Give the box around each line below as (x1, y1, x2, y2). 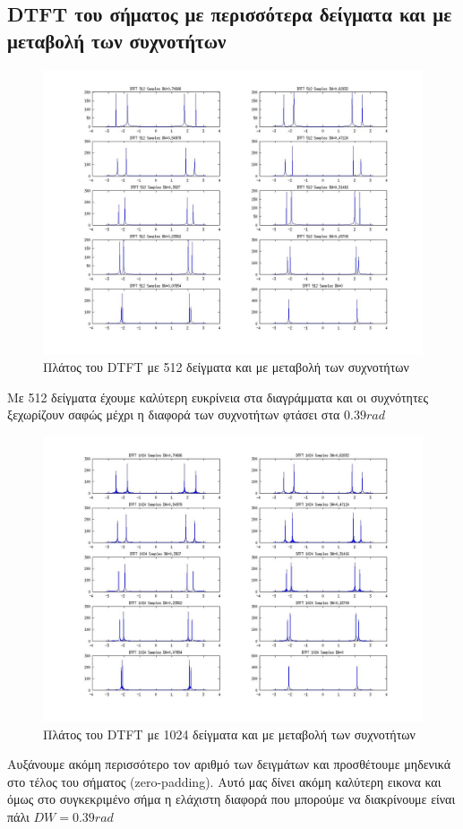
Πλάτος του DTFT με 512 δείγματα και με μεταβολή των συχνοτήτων (43, 358, 409, 376)
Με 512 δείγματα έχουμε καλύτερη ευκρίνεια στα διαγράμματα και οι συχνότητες (7, 387, 428, 406)
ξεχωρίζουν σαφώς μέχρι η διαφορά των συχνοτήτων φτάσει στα (7, 405, 340, 424)
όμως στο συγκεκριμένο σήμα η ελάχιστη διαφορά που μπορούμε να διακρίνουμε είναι (7, 790, 456, 808)
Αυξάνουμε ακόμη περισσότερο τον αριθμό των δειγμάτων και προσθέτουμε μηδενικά (7, 755, 450, 773)
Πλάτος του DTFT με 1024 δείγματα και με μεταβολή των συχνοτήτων (43, 724, 416, 743)
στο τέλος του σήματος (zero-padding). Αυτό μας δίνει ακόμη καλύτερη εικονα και (7, 772, 442, 790)
